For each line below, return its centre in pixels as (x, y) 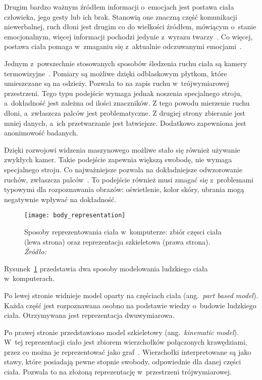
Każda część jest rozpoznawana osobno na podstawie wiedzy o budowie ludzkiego (130, 305)
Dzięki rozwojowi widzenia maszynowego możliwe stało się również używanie (122, 149)
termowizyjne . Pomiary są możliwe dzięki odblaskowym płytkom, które (116, 73)
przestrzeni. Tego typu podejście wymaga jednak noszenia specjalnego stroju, (123, 93)
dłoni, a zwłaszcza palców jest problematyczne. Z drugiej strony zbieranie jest (125, 112)
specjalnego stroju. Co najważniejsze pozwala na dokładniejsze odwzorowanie (123, 169)
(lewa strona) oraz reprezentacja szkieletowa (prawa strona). (117, 241)
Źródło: (36, 251)
